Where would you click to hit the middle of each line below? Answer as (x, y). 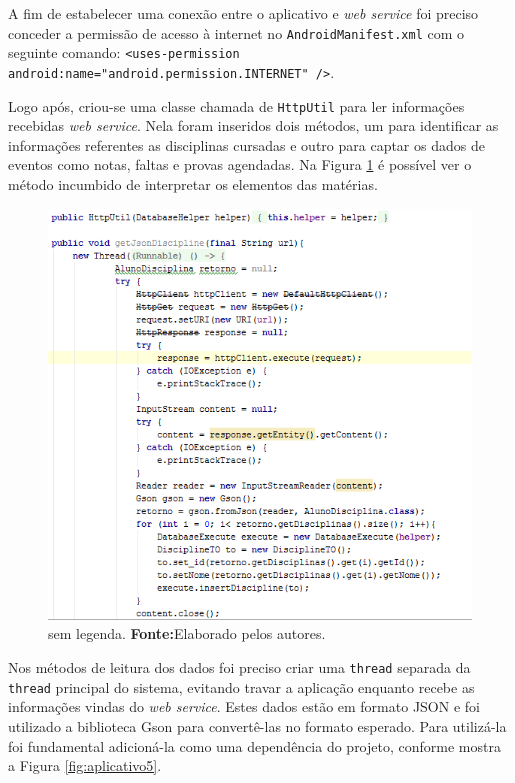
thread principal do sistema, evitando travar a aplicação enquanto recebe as (241, 686)
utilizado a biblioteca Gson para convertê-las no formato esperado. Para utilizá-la (257, 725)
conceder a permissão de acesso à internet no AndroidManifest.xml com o (236, 32)
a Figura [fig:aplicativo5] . (85, 765)
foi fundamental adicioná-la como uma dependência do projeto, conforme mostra (254, 745)
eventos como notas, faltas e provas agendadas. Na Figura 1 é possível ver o (240, 164)
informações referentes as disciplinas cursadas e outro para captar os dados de (246, 144)
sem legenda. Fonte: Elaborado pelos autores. (187, 633)
